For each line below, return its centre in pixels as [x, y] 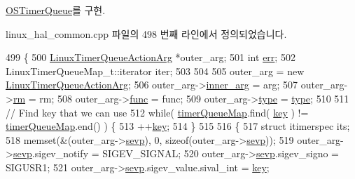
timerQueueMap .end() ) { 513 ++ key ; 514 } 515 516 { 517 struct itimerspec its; [178, 126]
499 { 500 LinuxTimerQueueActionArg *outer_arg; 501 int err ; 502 [151, 57]
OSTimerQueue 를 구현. [56, 10]
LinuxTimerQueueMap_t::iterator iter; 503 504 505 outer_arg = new [155, 71]
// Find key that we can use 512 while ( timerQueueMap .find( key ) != [157, 112]
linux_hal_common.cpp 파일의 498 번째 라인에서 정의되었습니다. [146, 33]
